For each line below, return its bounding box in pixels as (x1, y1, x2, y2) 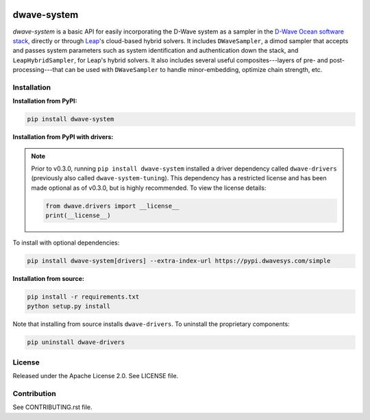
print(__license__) (45, 212, 111, 219)
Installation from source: (12, 275, 85, 283)
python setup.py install (27, 302, 111, 310)
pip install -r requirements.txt (27, 293, 140, 301)
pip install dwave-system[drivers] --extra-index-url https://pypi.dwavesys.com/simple (27, 257, 331, 265)
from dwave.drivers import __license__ (45, 202, 180, 210)
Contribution (12, 388, 56, 398)
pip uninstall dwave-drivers (27, 338, 125, 346)
